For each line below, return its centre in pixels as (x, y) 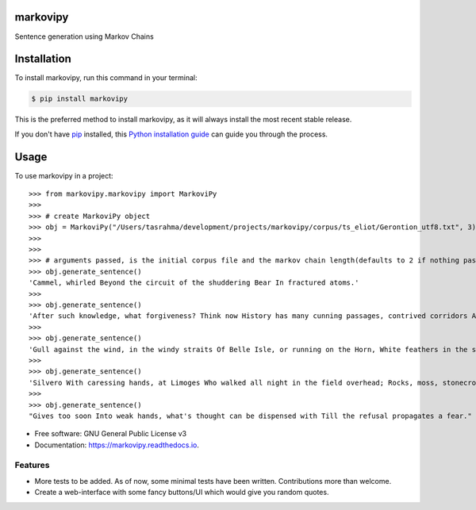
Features (32, 466)
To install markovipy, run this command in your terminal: (106, 78)
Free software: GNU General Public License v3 (111, 434)
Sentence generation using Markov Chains (84, 36)
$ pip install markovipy (80, 99)
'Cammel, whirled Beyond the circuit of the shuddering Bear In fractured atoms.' (194, 283)
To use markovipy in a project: (64, 175)
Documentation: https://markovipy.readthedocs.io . (117, 445)
